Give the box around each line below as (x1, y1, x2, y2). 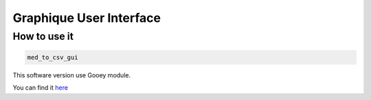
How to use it (12, 30, 74, 42)
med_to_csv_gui (27, 53, 78, 61)
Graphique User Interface (12, 10, 161, 25)
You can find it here (12, 84, 69, 92)
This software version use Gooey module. (12, 71, 131, 79)
